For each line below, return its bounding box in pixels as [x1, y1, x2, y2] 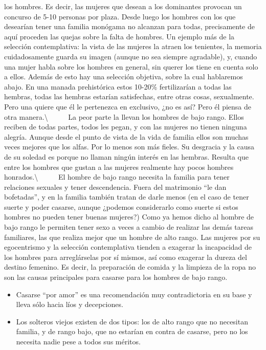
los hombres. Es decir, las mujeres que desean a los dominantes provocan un [4, 1, 242, 11]
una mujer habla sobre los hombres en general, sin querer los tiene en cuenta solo [4, 61, 258, 72]
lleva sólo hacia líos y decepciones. [16, 299, 123, 310]
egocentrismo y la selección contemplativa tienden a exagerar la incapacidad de [4, 242, 252, 252]
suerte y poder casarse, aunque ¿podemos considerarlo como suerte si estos [4, 201, 238, 212]
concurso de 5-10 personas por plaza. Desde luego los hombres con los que [4, 11, 236, 21]
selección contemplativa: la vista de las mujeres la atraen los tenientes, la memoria [4, 41, 262, 52]
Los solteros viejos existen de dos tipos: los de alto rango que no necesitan [16, 316, 248, 326]
